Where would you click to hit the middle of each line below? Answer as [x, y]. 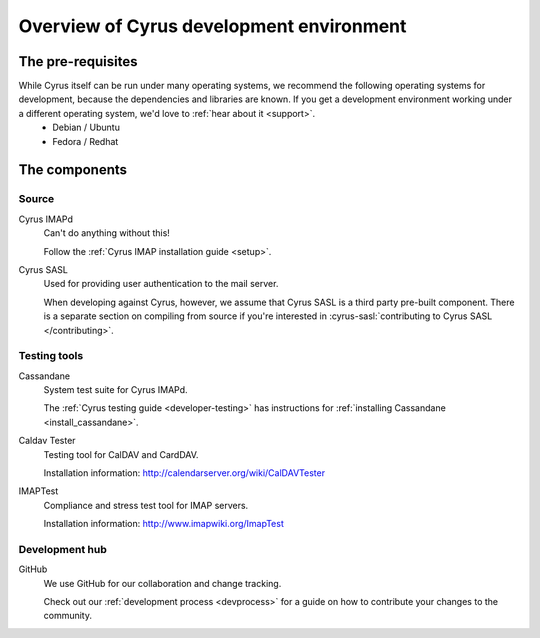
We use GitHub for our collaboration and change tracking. [162, 583]
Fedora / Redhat [85, 141]
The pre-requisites [78, 61]
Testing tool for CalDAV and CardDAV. [121, 454]
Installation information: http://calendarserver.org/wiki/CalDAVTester [184, 473]
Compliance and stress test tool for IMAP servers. [146, 505]
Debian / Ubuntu [86, 127]
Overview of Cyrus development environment [212, 26]
